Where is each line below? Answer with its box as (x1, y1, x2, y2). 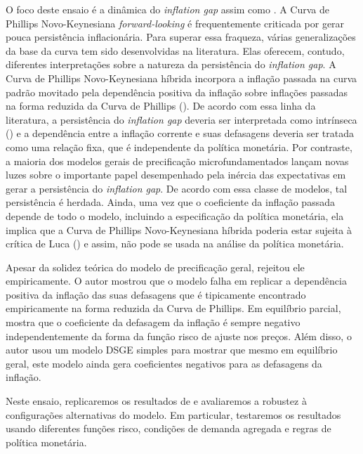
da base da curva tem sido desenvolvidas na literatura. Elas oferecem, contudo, (6, 43, 345, 58)
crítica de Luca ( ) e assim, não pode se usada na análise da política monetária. (6, 236, 344, 251)
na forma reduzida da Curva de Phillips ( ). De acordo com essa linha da (6, 98, 316, 113)
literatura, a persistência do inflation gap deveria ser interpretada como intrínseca (6, 112, 357, 127)
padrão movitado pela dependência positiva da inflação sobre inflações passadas (6, 84, 348, 99)
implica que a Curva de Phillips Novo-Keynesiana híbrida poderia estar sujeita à (6, 222, 352, 237)
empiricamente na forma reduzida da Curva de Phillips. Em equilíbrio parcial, (6, 301, 341, 316)
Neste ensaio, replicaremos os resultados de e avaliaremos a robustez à (6, 394, 307, 408)
